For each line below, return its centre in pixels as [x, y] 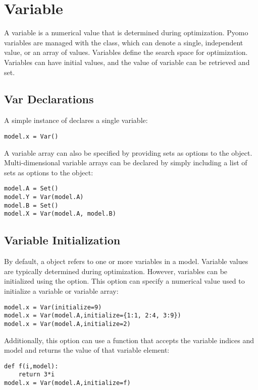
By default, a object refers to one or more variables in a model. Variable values [126, 261]
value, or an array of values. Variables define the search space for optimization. [126, 52]
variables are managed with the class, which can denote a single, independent [124, 42]
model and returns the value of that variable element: [87, 350]
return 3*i [37, 375]
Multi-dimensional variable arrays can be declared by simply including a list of [126, 162]
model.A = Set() [31, 189]
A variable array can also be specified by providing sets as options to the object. [128, 152]
